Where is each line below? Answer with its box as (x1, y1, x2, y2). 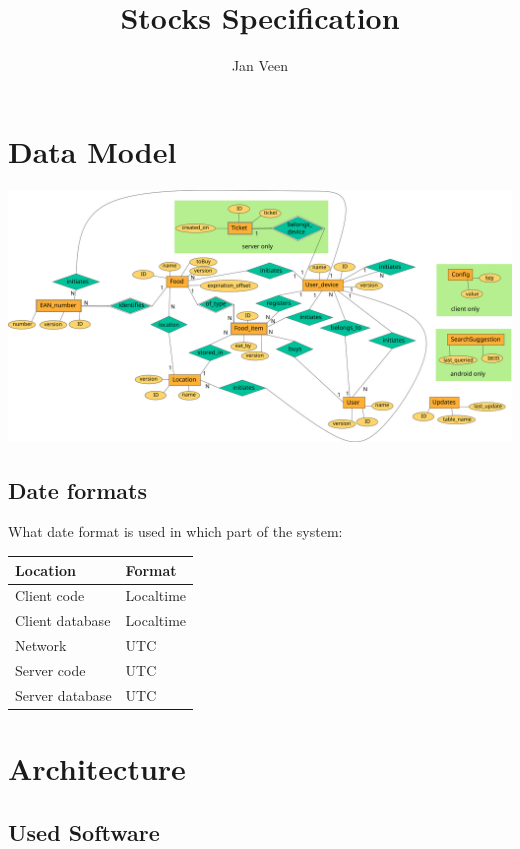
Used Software (8, 816, 160, 847)
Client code (15, 585, 85, 606)
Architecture (8, 748, 186, 789)
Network (15, 635, 67, 656)
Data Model (8, 130, 177, 171)
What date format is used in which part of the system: (8, 521, 343, 542)
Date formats (8, 474, 147, 505)
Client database (15, 610, 111, 631)
